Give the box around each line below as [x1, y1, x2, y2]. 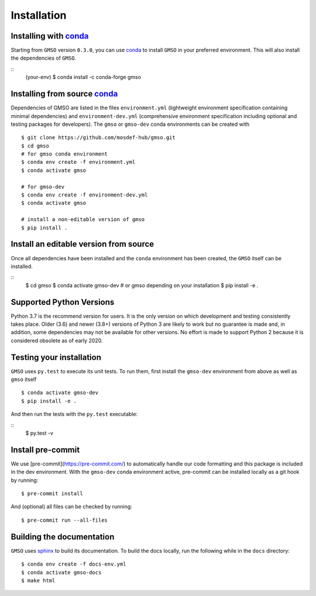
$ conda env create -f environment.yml [21, 159, 136, 166]
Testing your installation [11, 352, 102, 362]
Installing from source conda [11, 89, 118, 99]
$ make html [21, 577, 56, 584]
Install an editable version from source [11, 239, 154, 249]
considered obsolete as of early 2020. [11, 337, 103, 344]
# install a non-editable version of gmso [21, 216, 145, 223]
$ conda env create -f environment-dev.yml [21, 192, 148, 198]
